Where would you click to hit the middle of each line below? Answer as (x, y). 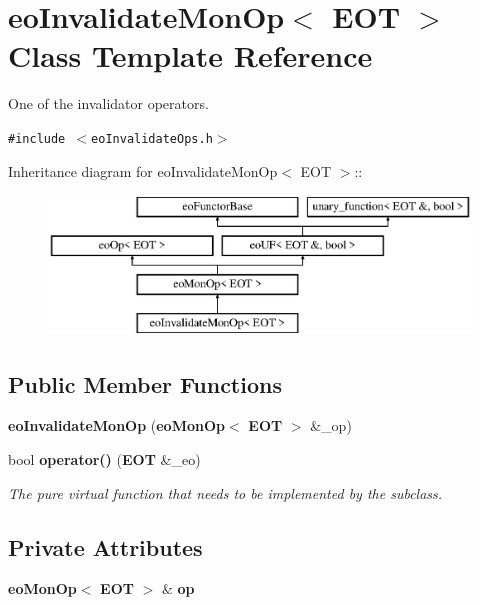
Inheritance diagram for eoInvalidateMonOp (143, 170)
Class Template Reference (190, 55)
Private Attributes (105, 546)
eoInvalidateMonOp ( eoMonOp (116, 425)
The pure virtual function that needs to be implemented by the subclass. (225, 492)
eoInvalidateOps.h (152, 138)
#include (37, 138)
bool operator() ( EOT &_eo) (104, 458)
